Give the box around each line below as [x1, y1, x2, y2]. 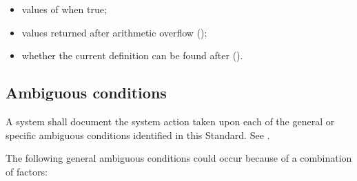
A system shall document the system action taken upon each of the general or [6, 114, 335, 128]
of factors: [6, 164, 48, 178]
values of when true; [21, 2, 107, 16]
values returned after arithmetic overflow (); [21, 25, 207, 39]
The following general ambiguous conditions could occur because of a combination [6, 151, 352, 165]
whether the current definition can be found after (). [21, 48, 243, 63]
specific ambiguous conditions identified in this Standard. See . [6, 127, 270, 142]
